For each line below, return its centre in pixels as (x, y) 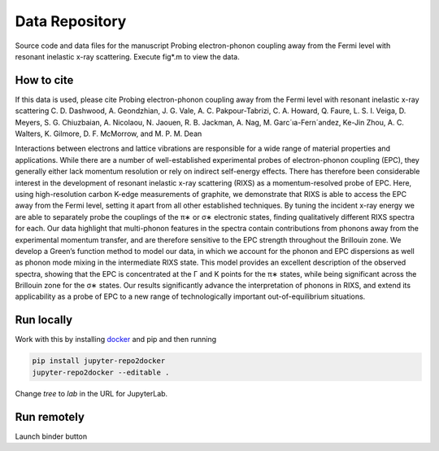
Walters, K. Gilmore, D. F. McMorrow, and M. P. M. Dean (109, 134)
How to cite (44, 80)
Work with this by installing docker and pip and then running (116, 339)
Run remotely (50, 416)
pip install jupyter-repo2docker (99, 361)
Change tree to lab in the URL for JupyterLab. (91, 393)
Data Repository (71, 21)
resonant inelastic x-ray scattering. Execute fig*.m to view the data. (127, 56)
